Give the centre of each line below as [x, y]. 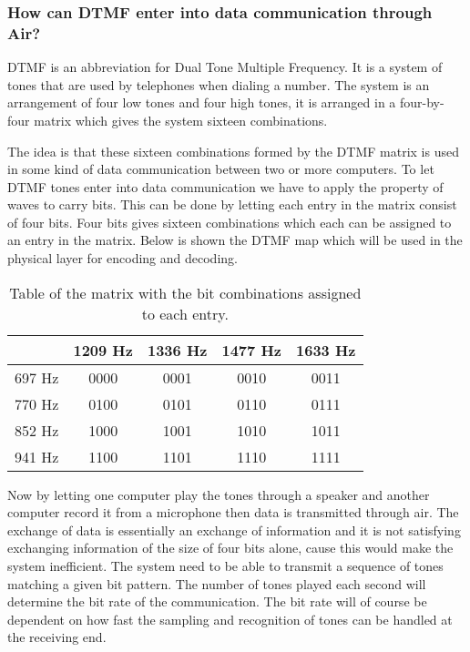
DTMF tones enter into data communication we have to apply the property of [225, 186]
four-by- [422, 102]
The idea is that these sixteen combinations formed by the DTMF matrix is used [233, 151]
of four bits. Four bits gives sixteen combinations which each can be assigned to [230, 222]
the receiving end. [57, 637]
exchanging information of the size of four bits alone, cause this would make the [230, 548]
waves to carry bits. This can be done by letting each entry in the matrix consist [232, 204]
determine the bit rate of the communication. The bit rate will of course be [217, 601]
